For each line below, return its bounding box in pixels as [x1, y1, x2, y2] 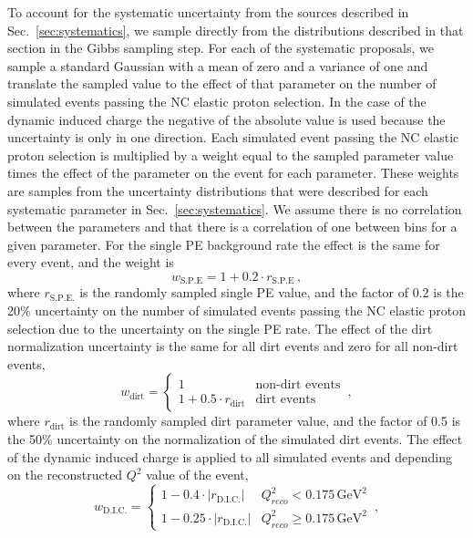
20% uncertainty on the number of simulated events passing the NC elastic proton [7, 300, 466, 319]
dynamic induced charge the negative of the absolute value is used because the [7, 109, 446, 129]
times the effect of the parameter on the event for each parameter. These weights [7, 163, 459, 182]
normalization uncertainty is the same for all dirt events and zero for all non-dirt [7, 336, 458, 356]
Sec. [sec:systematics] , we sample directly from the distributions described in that [7, 20, 464, 39]
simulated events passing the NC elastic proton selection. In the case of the [7, 91, 427, 110]
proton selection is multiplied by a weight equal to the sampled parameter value [7, 145, 454, 164]
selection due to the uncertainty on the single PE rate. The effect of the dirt [7, 318, 433, 337]
